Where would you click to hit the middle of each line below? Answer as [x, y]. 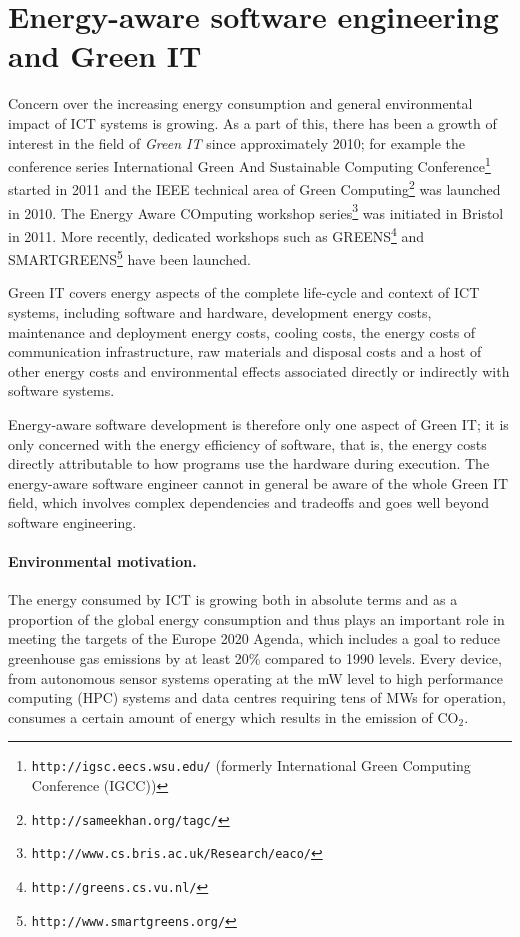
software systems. [61, 390]
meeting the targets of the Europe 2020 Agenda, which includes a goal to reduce [254, 638]
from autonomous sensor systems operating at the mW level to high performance [255, 677]
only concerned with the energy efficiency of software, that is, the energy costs [247, 443]
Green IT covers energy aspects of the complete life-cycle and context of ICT [244, 292]
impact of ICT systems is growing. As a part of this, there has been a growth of [252, 122]
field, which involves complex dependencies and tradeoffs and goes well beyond [248, 502]
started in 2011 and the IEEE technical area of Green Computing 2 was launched [254, 187]
